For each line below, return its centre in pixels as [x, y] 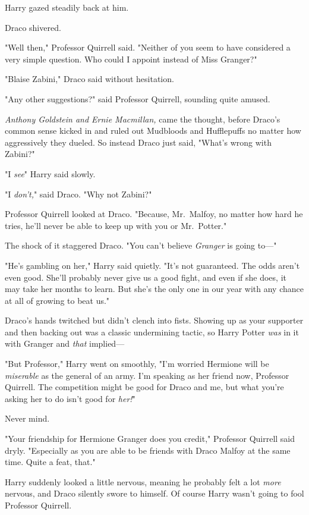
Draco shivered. [33, 27]
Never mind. [27, 418]
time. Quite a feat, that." [50, 462]
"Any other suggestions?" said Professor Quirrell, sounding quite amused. [138, 98]
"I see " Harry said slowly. [50, 173]
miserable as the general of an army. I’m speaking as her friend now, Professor [147, 375]
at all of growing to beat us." [57, 300]
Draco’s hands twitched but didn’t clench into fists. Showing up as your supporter [154, 320]
